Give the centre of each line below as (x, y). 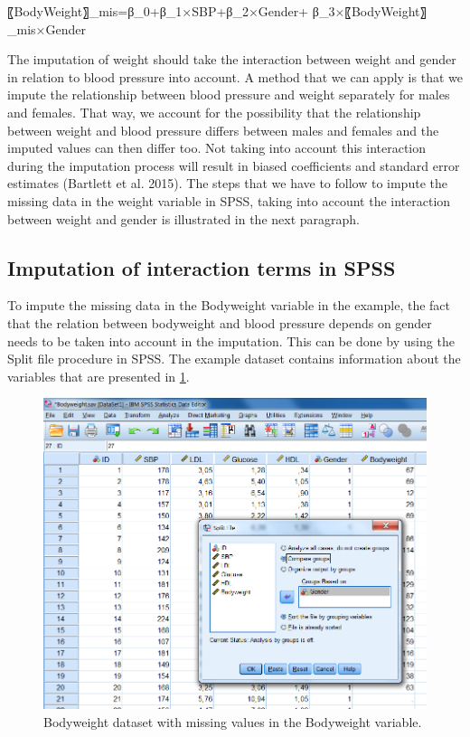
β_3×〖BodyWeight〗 (370, 11)
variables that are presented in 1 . (99, 376)
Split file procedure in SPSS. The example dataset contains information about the (234, 359)
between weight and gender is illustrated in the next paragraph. (183, 218)
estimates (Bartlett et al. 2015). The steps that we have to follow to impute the (227, 183)
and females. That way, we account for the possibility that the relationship (214, 112)
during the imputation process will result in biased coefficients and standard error (234, 165)
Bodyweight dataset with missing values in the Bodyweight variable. (233, 722)
